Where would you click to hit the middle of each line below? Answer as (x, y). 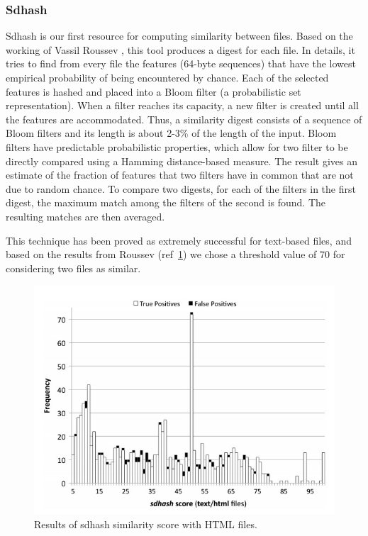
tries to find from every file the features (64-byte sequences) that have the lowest (181, 63)
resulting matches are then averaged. (85, 216)
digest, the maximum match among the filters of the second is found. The (166, 202)
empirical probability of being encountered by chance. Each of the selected (167, 77)
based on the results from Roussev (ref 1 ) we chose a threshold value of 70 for (175, 254)
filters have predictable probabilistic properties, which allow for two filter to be (177, 146)
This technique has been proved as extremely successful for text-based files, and (179, 240)
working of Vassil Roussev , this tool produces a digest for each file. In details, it (180, 49)
